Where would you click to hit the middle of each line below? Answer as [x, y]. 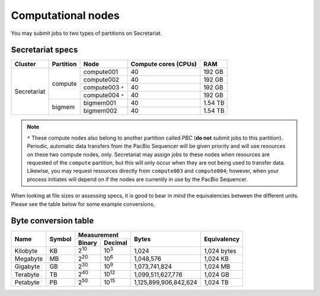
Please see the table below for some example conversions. [83, 204]
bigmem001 [100, 103]
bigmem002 [100, 111]
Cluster [25, 64]
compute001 [101, 72]
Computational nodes [65, 15]
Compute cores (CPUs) [164, 64]
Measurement [98, 235]
